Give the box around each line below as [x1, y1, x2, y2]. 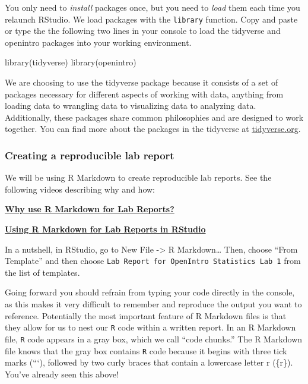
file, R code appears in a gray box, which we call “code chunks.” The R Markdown [5, 332, 303, 345]
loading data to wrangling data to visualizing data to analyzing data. [5, 99, 256, 112]
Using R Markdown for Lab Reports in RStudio [5, 223, 206, 235]
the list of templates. [5, 266, 80, 278]
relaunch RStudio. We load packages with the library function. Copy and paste [5, 12, 298, 25]
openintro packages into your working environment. [5, 36, 192, 48]
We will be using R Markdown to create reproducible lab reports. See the [5, 171, 272, 184]
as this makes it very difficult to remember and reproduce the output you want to [5, 298, 302, 310]
